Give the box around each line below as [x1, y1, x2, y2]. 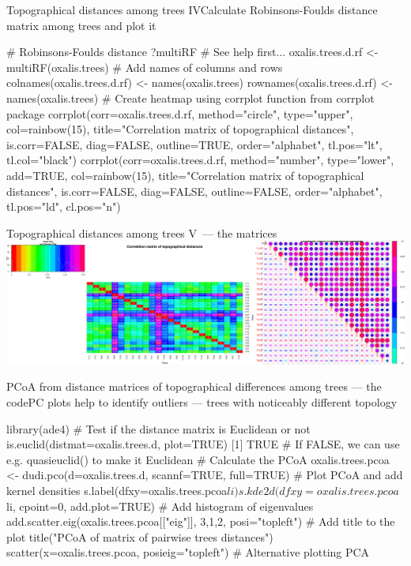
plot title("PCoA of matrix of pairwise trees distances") [6, 528, 273, 545]
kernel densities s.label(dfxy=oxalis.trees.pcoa [6, 482, 228, 498]
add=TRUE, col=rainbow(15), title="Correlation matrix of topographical [6, 167, 364, 183]
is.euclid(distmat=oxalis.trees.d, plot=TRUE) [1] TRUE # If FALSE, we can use [6, 436, 400, 452]
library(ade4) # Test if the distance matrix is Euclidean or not [6, 420, 311, 437]
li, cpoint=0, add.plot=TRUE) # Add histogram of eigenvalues [6, 497, 314, 514]
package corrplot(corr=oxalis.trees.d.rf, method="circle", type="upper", [6, 105, 353, 122]
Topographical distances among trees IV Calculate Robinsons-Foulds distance [6, 2, 378, 17]
